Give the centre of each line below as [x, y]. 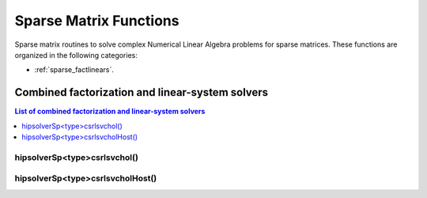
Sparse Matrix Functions [97, 21]
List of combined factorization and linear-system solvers [110, 112]
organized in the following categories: [76, 55]
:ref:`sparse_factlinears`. [74, 70]
